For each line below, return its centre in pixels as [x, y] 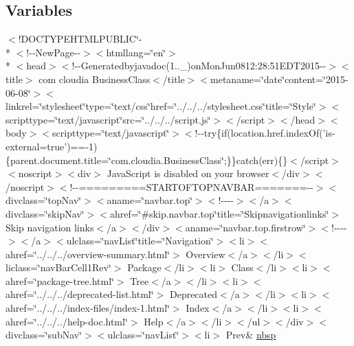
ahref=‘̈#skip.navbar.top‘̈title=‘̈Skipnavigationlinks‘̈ [219, 213]
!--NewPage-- [54, 52]
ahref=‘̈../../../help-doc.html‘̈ [67, 321]
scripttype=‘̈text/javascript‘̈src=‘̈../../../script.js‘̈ [108, 119]
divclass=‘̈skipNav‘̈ [45, 213]
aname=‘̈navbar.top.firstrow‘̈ [245, 227]
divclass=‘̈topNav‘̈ [44, 200]
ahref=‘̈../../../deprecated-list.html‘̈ [80, 294]
